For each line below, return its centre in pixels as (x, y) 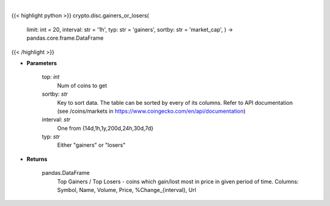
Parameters (42, 63)
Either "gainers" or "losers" (91, 145)
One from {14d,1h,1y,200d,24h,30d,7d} (105, 128)
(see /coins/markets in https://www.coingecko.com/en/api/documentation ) (151, 111)
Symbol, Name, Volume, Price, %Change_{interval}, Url (127, 190)
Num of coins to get (82, 85)
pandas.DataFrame (66, 173)
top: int (51, 77)
